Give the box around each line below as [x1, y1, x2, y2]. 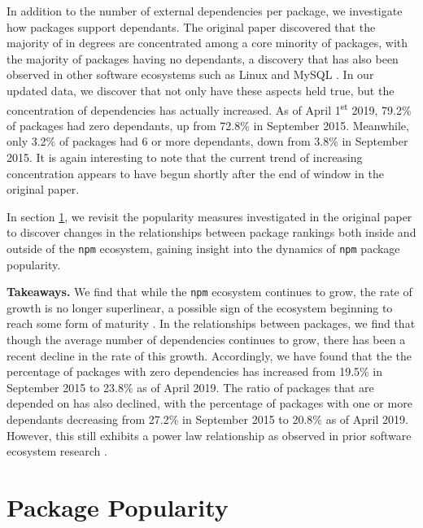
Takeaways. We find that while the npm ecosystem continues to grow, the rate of [7, 283, 412, 300]
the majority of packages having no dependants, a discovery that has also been [7, 50, 399, 67]
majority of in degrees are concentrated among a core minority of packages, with [7, 34, 408, 51]
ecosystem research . [7, 443, 107, 460]
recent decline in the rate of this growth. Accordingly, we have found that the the [7, 347, 412, 364]
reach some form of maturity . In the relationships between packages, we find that [7, 315, 416, 332]
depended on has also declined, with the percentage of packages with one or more [7, 395, 412, 412]
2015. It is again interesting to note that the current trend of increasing [7, 149, 363, 165]
